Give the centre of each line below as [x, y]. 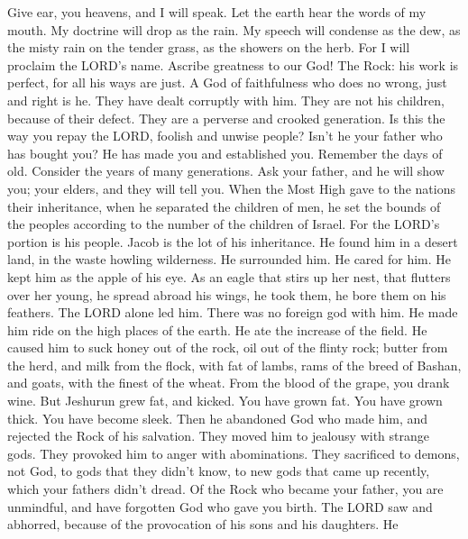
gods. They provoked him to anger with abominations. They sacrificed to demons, [234, 453]
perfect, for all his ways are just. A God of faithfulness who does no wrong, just [227, 82]
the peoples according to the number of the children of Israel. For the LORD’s [224, 224]
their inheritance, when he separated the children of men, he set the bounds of [224, 206]
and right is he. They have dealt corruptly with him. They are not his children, [226, 100]
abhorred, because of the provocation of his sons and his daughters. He [203, 524]
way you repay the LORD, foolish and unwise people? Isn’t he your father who [225, 136]
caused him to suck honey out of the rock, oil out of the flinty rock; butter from [228, 347]
